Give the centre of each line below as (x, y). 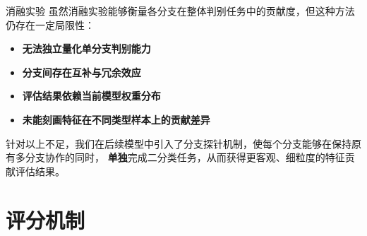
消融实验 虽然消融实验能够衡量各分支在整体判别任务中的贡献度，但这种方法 (180, 11)
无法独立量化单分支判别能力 (86, 48)
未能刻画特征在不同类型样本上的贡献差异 (116, 119)
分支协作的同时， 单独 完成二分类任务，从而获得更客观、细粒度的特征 (185, 157)
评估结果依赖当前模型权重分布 (91, 96)
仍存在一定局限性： (50, 24)
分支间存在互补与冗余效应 (82, 72)
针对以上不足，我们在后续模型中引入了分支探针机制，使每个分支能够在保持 (179, 143)
